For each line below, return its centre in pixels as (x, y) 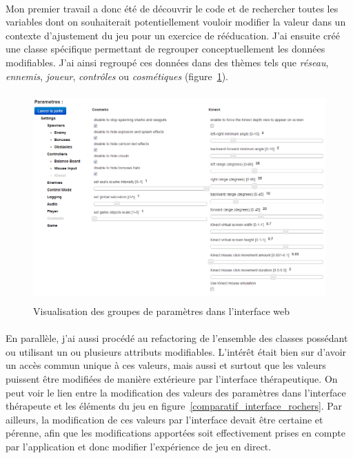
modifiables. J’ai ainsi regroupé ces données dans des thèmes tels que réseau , (167, 62)
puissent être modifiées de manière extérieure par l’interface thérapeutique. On (172, 379)
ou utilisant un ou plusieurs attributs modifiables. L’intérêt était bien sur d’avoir (176, 351)
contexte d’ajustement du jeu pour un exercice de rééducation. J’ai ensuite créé (173, 35)
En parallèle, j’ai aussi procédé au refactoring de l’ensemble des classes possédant (177, 338)
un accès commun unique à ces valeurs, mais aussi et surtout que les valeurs (166, 365)
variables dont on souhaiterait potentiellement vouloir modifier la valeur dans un (176, 22)
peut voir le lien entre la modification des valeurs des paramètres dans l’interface (176, 392)
